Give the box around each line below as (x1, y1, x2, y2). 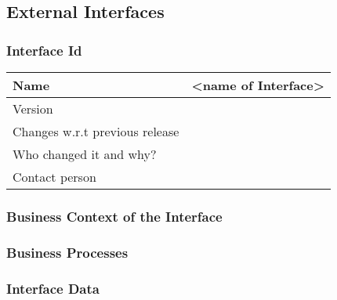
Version (13, 99, 53, 117)
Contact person (13, 168, 96, 186)
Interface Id (6, 40, 82, 60)
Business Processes (6, 242, 129, 262)
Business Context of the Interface (6, 206, 223, 226)
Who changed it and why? (13, 145, 157, 163)
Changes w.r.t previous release (13, 122, 179, 140)
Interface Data (6, 278, 100, 298)
